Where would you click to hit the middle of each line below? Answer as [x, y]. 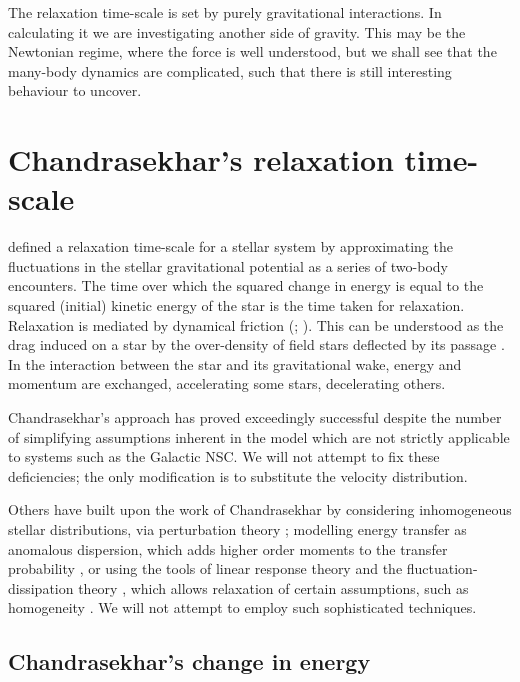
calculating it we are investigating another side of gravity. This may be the [237, 31]
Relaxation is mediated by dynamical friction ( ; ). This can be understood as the [256, 324]
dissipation [41, 587]
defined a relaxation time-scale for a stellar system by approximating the [230, 246]
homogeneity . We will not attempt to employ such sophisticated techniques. [242, 607]
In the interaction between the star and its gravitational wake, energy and [235, 363]
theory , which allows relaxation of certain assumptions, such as [273, 587]
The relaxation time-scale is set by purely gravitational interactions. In [225, 12]
